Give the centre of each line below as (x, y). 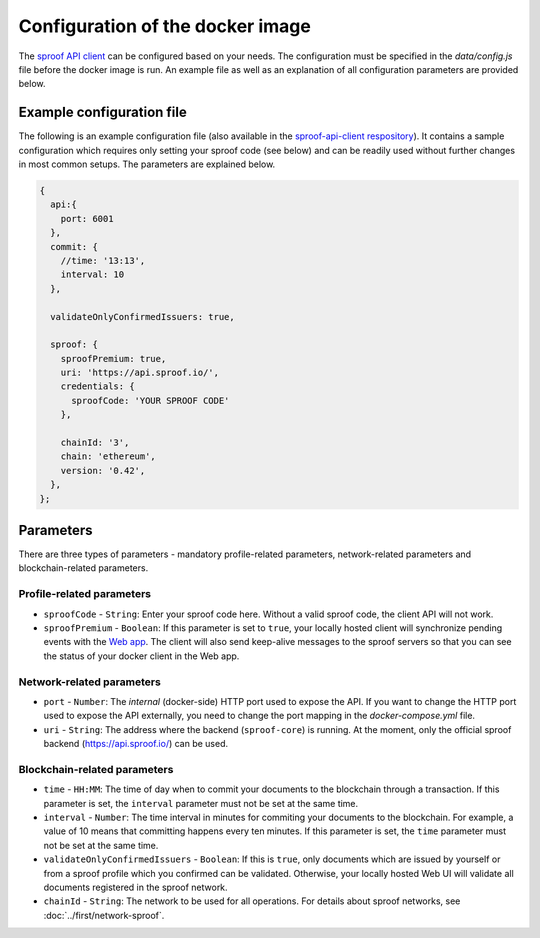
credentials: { (97, 386)
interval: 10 (92, 274)
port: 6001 (87, 218)
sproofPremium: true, (113, 358)
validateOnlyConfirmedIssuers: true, (142, 316)
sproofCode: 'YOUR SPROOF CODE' (150, 400)
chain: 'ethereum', (108, 456)
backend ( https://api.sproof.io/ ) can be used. (136, 744)
